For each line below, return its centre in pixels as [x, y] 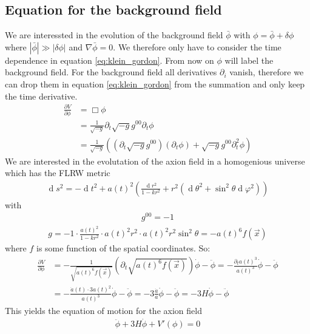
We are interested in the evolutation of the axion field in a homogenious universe [155, 161]
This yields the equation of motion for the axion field [103, 310]
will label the [249, 60]
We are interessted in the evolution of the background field [114, 35]
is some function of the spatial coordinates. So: [123, 248]
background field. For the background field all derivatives [111, 72]
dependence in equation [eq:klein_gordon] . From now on [110, 60]
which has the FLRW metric [58, 173]
